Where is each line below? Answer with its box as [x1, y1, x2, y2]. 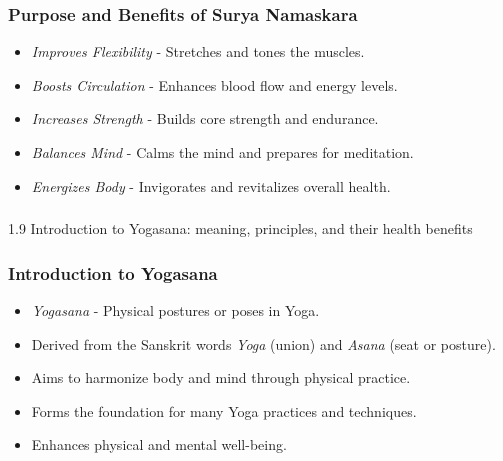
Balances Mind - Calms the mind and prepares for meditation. [31, 142, 414, 162]
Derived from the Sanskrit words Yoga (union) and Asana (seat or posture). [31, 333, 496, 354]
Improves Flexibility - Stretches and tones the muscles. [31, 41, 365, 62]
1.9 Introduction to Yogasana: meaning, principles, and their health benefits [8, 218, 473, 239]
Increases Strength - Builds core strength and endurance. [31, 108, 379, 129]
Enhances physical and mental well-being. [31, 434, 287, 455]
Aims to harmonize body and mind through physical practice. [31, 367, 411, 388]
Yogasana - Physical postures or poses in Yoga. [31, 299, 320, 320]
